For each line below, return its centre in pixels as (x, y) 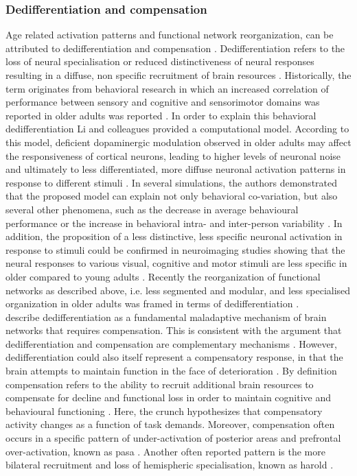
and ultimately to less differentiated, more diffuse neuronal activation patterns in (176, 169)
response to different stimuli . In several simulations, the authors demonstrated (172, 182)
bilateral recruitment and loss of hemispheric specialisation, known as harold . (170, 465)
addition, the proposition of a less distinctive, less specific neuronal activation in (174, 236)
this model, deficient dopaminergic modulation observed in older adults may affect (178, 142)
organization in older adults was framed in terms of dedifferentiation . (152, 304)
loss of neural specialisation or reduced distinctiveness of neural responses (160, 61)
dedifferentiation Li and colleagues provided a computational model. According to (177, 129)
